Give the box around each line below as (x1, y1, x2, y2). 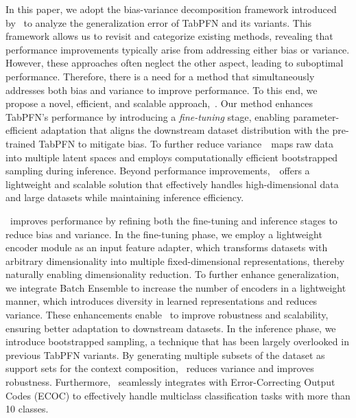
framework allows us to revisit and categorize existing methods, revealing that (5, 29, 333, 43)
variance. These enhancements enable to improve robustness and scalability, (5, 307, 329, 322)
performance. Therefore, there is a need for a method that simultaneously (5, 69, 315, 83)
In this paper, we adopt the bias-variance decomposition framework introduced (5, 2, 337, 16)
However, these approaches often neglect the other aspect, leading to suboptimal (5, 56, 344, 70)
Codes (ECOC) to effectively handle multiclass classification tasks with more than (5, 388, 351, 402)
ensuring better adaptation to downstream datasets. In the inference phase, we (5, 321, 336, 335)
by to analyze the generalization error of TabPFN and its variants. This (5, 15, 312, 30)
